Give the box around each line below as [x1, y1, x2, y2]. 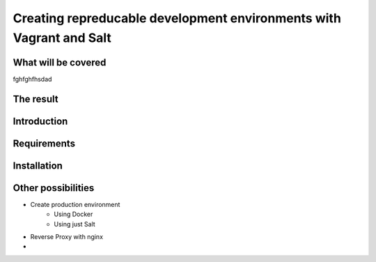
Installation [13, 160, 63, 171]
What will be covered [13, 56, 107, 68]
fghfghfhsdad [13, 75, 52, 83]
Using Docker [54, 210, 93, 219]
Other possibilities [13, 182, 95, 194]
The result [13, 93, 58, 105]
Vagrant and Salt [13, 30, 111, 45]
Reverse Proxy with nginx [30, 233, 104, 240]
